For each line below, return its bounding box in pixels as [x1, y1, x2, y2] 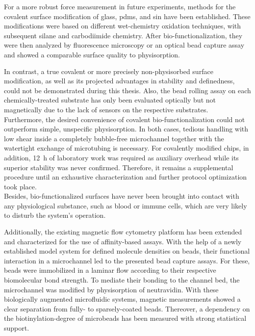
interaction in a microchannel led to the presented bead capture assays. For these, [4, 255, 250, 265]
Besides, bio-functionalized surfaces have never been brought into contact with [4, 191, 239, 201]
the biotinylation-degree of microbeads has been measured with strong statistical [4, 313, 247, 323]
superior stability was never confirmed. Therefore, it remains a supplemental [4, 162, 233, 172]
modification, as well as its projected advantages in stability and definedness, [4, 76, 235, 86]
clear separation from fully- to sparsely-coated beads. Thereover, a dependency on [4, 303, 250, 313]
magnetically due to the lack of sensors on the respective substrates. [4, 104, 208, 114]
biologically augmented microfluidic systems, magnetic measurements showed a [4, 294, 241, 304]
